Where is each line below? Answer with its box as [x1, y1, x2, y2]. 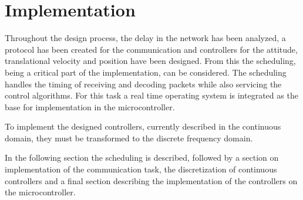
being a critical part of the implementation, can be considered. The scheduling [5, 66, 287, 78]
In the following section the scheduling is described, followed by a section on [5, 151, 279, 164]
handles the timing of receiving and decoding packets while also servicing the [5, 77, 282, 90]
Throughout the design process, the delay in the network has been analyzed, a [5, 32, 286, 44]
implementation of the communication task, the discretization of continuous [5, 163, 277, 175]
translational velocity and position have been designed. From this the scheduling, [5, 55, 296, 67]
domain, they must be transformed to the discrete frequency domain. [5, 131, 253, 144]
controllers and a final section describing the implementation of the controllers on [5, 174, 298, 187]
